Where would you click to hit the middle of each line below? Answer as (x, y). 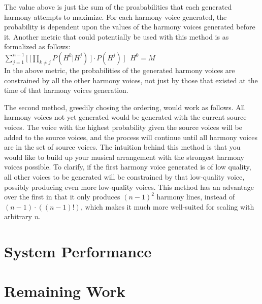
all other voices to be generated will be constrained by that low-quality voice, (124, 176)
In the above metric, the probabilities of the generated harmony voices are (120, 70)
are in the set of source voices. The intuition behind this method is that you (122, 147)
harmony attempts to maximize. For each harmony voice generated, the (116, 16)
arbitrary (18, 216)
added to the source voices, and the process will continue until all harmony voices (131, 137)
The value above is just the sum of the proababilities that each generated (118, 7)
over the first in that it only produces (62, 197)
